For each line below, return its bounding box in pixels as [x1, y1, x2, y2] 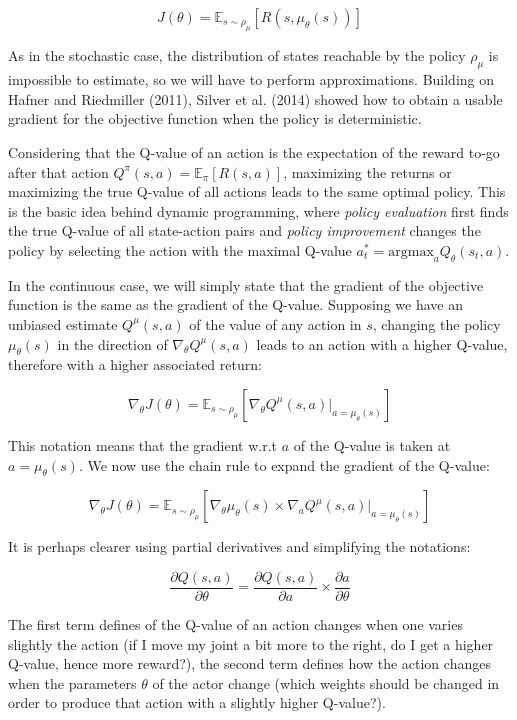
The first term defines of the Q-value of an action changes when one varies [8, 613, 463, 634]
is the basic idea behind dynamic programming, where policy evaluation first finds [8, 200, 509, 221]
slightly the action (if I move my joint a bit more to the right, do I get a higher [8, 633, 494, 654]
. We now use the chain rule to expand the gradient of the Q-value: [78, 454, 490, 475]
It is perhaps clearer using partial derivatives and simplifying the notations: [8, 536, 471, 557]
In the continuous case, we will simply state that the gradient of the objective [8, 274, 484, 295]
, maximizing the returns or [283, 161, 452, 182]
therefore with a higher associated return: [8, 354, 262, 375]
